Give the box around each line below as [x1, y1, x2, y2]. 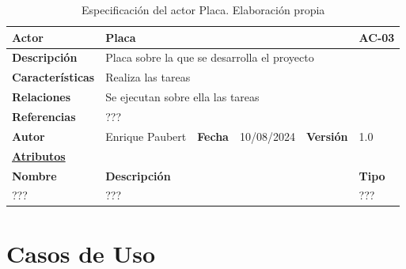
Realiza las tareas [105, 69, 191, 85]
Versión [305, 127, 348, 144]
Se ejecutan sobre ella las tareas [105, 89, 260, 105]
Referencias [12, 108, 76, 124]
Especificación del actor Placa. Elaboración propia [82, 2, 325, 17]
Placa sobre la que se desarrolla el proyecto [105, 49, 314, 66]
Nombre [12, 167, 57, 184]
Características [12, 69, 95, 85]
